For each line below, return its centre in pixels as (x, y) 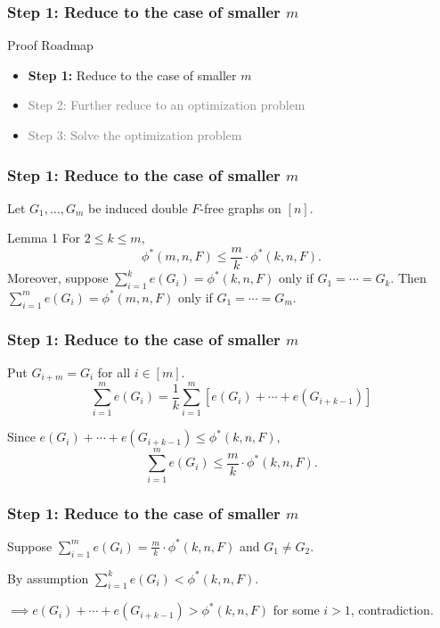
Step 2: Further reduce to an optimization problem (167, 105)
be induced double (138, 207)
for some (296, 610)
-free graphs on (240, 207)
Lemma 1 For (44, 238)
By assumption (48, 578)
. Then (408, 278)
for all (114, 372)
